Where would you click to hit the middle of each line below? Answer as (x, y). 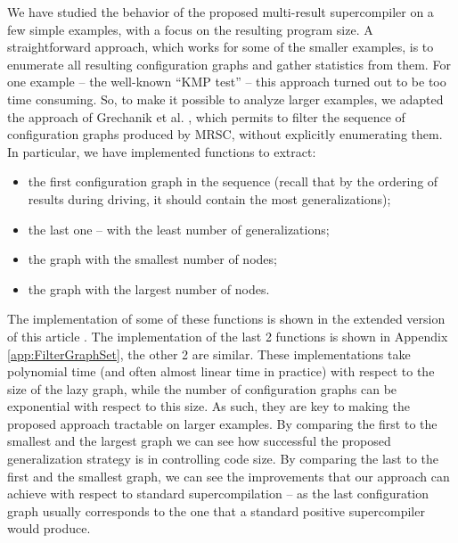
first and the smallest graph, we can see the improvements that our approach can (229, 476)
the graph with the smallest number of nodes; (152, 259)
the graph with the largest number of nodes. (149, 288)
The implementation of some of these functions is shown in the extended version (226, 319)
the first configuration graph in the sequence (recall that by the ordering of (233, 181)
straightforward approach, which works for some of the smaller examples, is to (221, 47)
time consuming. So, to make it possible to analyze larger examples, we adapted (225, 99)
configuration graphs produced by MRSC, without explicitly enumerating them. (225, 134)
